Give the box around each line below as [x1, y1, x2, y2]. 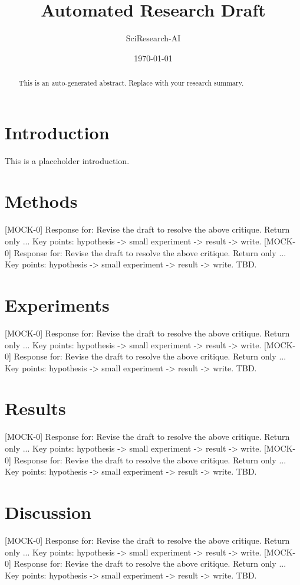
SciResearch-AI [126, 32, 181, 44]
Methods [5, 189, 78, 213]
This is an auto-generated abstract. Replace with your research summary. [18, 78, 244, 88]
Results [5, 396, 66, 420]
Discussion [5, 499, 91, 524]
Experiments [5, 292, 110, 316]
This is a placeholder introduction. [5, 154, 130, 166]
